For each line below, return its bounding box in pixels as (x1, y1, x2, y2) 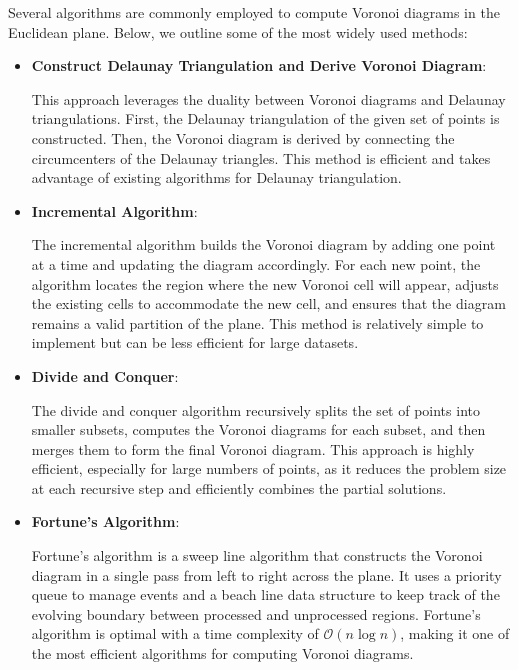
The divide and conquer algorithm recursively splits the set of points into (31, 399, 480, 420)
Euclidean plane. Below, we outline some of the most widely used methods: (8, 21, 468, 42)
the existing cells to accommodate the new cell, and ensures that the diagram (31, 293, 506, 314)
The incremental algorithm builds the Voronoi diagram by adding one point (31, 234, 496, 255)
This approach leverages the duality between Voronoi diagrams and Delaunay (31, 88, 506, 109)
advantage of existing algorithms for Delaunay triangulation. (31, 167, 402, 188)
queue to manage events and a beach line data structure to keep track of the (31, 584, 500, 605)
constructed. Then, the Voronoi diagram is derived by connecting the (31, 127, 455, 148)
